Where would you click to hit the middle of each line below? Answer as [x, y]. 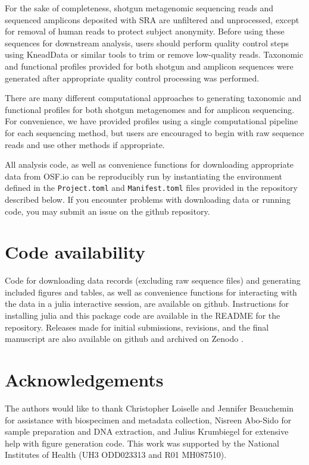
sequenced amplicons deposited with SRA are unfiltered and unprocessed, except [152, 19]
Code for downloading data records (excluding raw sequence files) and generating [153, 280]
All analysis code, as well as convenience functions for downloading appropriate [149, 164]
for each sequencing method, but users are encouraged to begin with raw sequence [154, 132]
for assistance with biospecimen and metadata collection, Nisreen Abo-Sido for [148, 420]
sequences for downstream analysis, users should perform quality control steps [147, 43]
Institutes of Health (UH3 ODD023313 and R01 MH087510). [116, 455]
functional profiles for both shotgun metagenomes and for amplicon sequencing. [150, 109]
